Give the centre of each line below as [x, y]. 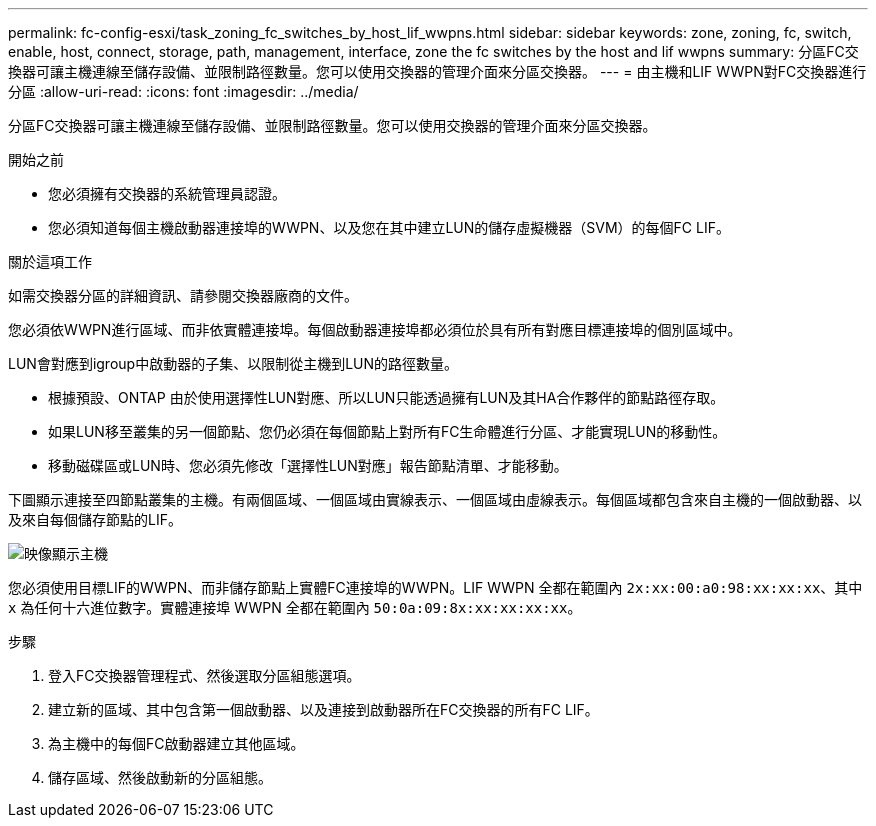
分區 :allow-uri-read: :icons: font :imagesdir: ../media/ [183, 91]
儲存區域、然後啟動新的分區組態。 [160, 777]
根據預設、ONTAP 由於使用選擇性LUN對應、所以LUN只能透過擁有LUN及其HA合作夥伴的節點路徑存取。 [386, 397]
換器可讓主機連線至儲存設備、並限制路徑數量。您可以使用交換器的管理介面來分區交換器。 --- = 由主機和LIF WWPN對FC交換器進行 [437, 71]
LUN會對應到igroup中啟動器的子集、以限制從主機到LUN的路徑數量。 [233, 363]
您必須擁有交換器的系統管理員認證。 [167, 193]
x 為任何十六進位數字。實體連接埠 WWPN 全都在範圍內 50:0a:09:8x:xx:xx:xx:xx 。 [295, 607]
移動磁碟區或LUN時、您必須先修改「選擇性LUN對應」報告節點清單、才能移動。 [308, 465]
